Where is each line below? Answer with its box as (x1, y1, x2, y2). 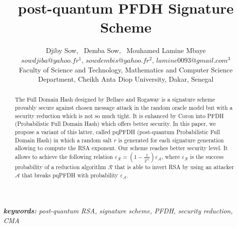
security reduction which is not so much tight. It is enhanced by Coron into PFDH (15, 111, 224, 120)
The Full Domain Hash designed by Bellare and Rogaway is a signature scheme (15, 95, 215, 104)
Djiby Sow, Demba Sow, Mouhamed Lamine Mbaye (46, 45, 206, 55)
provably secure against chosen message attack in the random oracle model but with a (15, 104, 233, 112)
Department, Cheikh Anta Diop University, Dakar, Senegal (38, 74, 214, 84)
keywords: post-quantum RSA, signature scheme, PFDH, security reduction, (3, 206, 233, 216)
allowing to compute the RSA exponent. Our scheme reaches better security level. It (15, 144, 228, 152)
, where (161, 153, 180, 161)
